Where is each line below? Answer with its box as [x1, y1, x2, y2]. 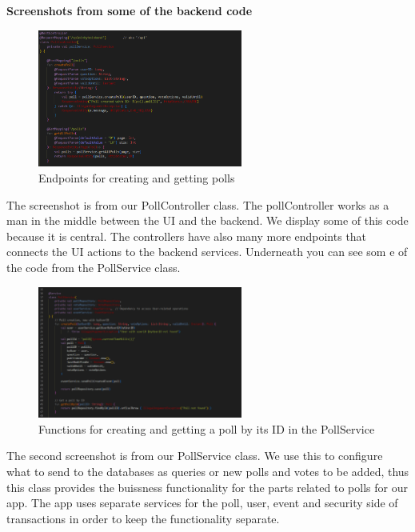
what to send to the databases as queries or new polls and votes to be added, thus [6, 462, 409, 479]
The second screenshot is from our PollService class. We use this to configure [6, 447, 383, 464]
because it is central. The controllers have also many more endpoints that [6, 227, 367, 244]
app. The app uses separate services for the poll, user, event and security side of [6, 494, 398, 511]
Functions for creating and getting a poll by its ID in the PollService [38, 420, 375, 437]
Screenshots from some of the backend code [6, 2, 253, 18]
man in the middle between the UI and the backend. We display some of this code [6, 212, 409, 229]
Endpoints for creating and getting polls [38, 169, 235, 186]
